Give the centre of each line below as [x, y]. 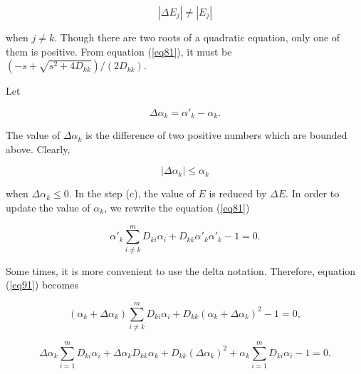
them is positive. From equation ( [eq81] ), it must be [119, 51]
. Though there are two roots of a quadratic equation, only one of [197, 37]
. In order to [313, 193]
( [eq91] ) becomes [42, 285]
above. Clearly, [38, 149]
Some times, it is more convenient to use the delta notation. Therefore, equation [181, 270]
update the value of [48, 208]
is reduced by [238, 193]
